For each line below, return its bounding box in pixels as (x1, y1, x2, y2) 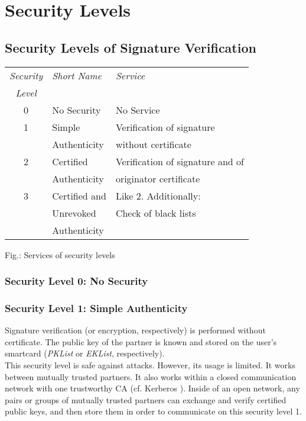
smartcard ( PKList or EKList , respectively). (5, 347, 165, 359)
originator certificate (115, 171, 200, 185)
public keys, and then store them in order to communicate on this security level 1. (5, 405, 302, 417)
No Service (115, 102, 160, 117)
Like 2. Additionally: (115, 188, 201, 203)
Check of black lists (115, 205, 196, 220)
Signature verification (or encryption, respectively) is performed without (5, 324, 266, 336)
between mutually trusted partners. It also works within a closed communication (5, 370, 297, 383)
